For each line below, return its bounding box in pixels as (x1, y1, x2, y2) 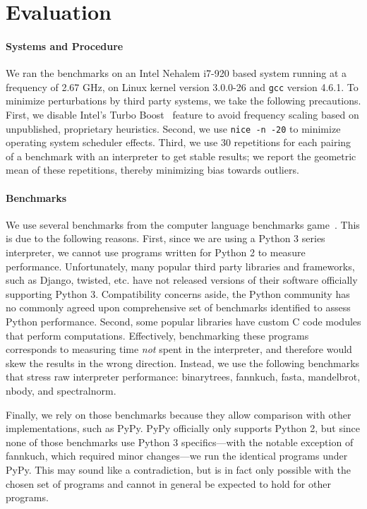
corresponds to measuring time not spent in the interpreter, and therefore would (6, 342, 352, 357)
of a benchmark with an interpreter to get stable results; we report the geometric (6, 148, 356, 163)
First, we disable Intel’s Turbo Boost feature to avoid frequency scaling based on (6, 107, 359, 122)
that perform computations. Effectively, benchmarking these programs (6, 328, 309, 342)
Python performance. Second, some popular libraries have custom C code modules (6, 314, 361, 328)
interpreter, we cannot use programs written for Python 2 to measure (6, 245, 306, 260)
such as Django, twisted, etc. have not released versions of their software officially (6, 273, 358, 287)
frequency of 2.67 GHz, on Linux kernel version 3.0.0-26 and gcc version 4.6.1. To (6, 79, 359, 94)
